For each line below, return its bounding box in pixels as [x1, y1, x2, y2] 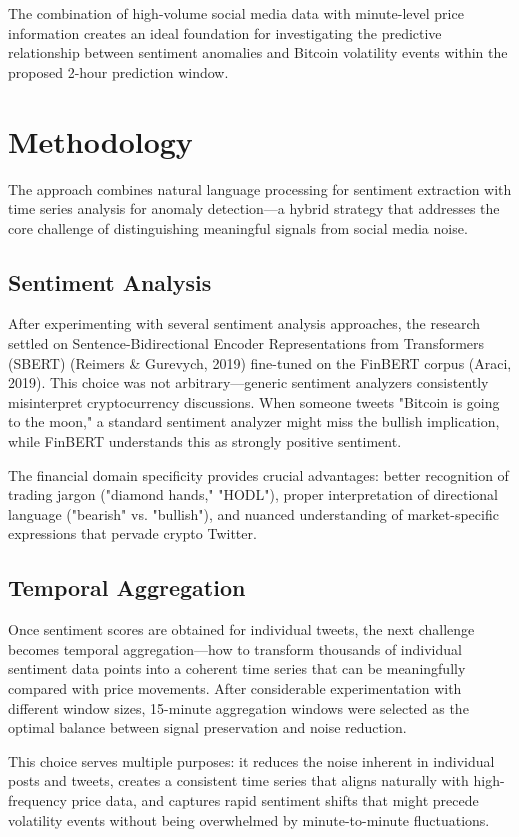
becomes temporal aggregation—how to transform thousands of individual [8, 638, 462, 659]
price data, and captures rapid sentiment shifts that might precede [71, 789, 479, 810]
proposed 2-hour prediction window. [8, 61, 229, 82]
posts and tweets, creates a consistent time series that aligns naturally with [8, 770, 469, 791]
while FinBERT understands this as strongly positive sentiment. [8, 431, 402, 452]
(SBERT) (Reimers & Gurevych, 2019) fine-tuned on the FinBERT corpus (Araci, [8, 352, 512, 373]
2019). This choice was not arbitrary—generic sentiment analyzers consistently [8, 372, 489, 393]
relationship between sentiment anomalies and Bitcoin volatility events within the [8, 42, 508, 63]
